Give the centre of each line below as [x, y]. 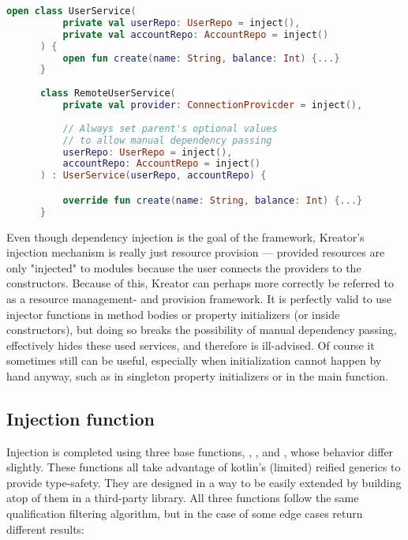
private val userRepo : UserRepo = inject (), [182, 22]
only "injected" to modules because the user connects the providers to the [184, 267]
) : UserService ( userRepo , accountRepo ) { [153, 176]
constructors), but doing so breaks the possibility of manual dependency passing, [202, 330]
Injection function [80, 418]
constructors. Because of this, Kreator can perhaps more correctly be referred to [200, 283]
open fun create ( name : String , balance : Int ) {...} [201, 58]
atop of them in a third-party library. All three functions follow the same [183, 498]
